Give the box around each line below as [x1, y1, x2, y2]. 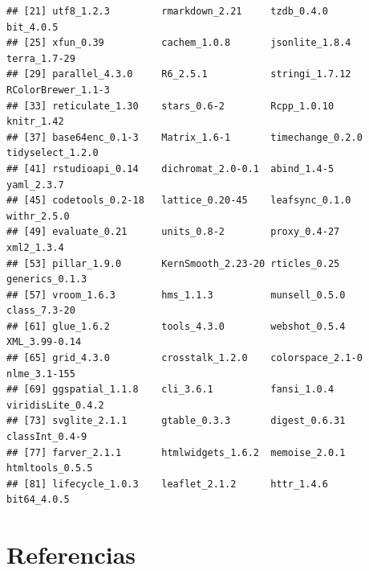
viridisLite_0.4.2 [6, 399, 104, 411]
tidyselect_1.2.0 [6, 147, 99, 159]
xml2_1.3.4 [6, 241, 64, 253]
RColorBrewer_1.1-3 [6, 84, 110, 96]
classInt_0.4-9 [6, 431, 87, 443]
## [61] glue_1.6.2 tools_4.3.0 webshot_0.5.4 [6, 320, 346, 332]
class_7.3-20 [6, 305, 75, 317]
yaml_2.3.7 [6, 179, 64, 191]
